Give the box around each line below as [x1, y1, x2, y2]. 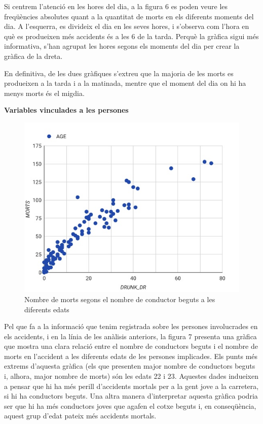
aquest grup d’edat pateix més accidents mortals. [4, 410, 157, 421]
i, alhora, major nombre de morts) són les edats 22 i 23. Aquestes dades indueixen [4, 371, 258, 381]
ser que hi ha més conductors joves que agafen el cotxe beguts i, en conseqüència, [4, 400, 256, 411]
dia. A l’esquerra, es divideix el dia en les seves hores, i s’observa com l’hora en [4, 21, 249, 31]
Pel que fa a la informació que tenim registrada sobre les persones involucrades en [4, 321, 258, 332]
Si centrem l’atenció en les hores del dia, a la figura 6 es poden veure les [4, 1, 228, 11]
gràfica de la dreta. [4, 50, 63, 61]
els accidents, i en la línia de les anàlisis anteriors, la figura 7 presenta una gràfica [4, 331, 257, 341]
